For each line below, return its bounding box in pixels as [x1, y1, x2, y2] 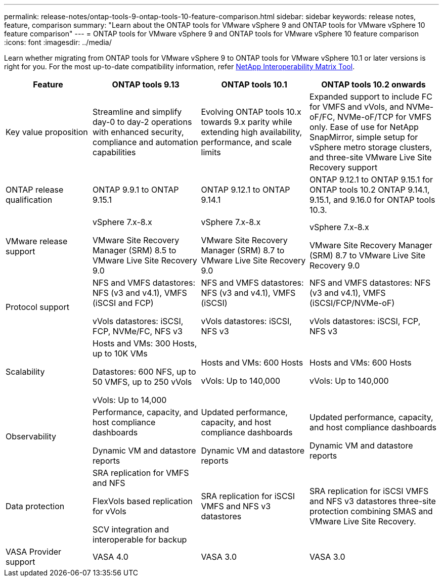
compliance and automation [93, 137, 198, 147]
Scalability [6, 367, 45, 377]
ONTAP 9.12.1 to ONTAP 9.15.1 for [309, 174, 433, 185]
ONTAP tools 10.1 [221, 79, 287, 90]
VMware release [6, 236, 68, 246]
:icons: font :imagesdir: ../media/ [4, 38, 112, 47]
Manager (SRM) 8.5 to [93, 245, 176, 255]
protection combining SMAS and [309, 506, 433, 516]
